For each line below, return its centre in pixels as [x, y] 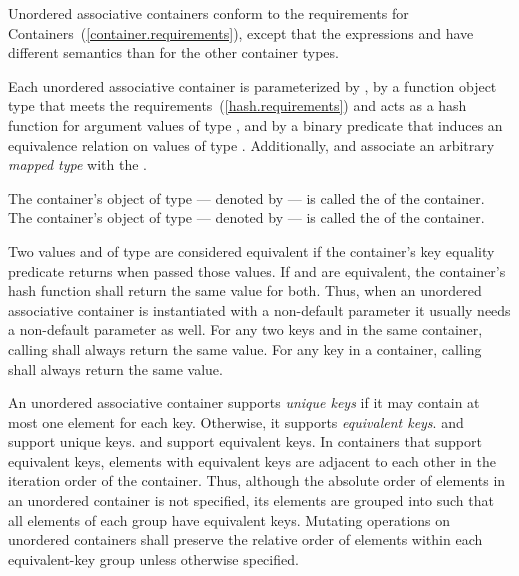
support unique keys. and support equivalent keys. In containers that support [245, 441]
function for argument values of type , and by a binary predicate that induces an [255, 124]
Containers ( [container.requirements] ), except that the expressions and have [241, 32]
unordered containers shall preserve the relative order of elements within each [245, 539]
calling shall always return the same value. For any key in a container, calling [245, 348]
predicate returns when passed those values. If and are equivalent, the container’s [257, 270]
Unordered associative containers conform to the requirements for [208, 13]
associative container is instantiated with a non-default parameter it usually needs [259, 309]
